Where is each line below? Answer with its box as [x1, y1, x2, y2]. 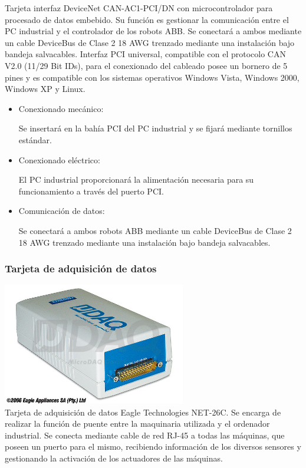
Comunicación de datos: [18, 205, 105, 217]
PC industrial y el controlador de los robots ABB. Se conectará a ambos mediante [5, 25, 302, 37]
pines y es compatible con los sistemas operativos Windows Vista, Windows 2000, [5, 71, 300, 83]
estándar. [18, 133, 52, 146]
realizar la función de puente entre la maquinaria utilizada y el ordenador [5, 417, 270, 430]
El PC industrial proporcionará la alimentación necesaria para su [18, 173, 254, 186]
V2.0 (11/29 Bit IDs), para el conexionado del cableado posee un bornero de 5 [5, 59, 288, 71]
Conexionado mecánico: [18, 102, 104, 114]
